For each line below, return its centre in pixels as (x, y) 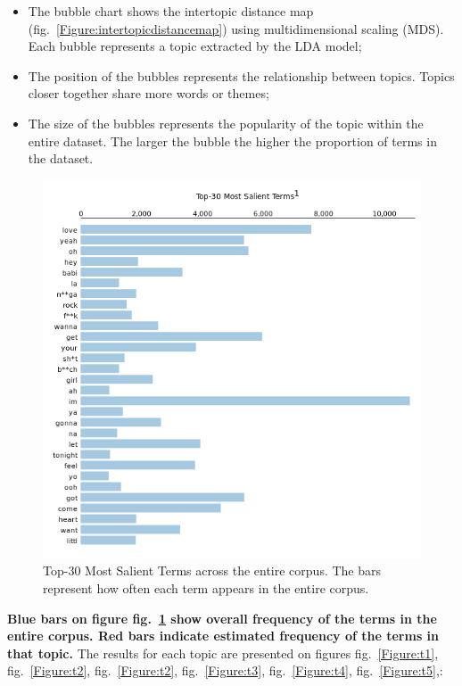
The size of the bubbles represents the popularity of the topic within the (226, 123)
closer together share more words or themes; (148, 93)
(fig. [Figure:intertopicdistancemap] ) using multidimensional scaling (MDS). (236, 28)
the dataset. (61, 158)
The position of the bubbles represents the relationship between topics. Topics (241, 75)
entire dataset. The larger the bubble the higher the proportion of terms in (232, 141)
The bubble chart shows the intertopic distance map (171, 11)
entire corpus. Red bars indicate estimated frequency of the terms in (223, 636)
